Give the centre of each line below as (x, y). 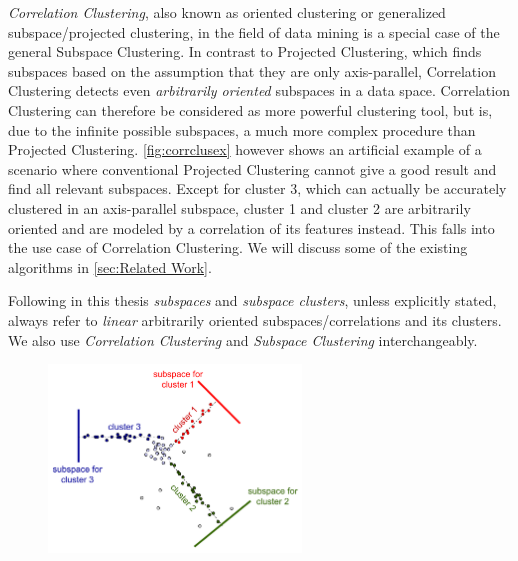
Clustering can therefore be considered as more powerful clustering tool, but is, (250, 109)
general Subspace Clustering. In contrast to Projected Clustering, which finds (245, 51)
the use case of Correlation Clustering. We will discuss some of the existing (238, 247)
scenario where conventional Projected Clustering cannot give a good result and (252, 168)
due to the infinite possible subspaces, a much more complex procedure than (242, 129)
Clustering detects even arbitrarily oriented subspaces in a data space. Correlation (259, 90)
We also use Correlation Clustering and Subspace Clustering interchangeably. (243, 339)
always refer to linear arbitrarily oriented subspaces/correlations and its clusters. (255, 319)
